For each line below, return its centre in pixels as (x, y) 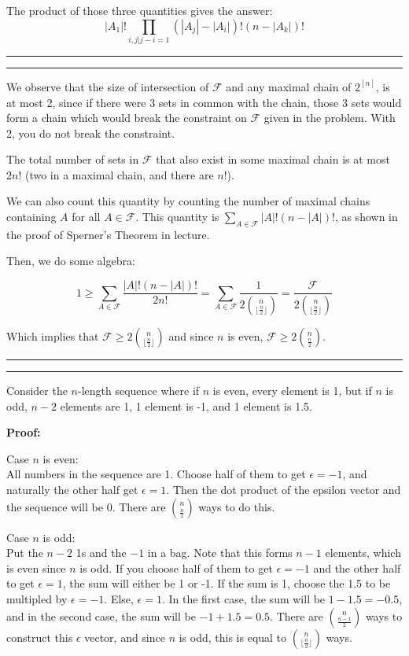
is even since (36, 568)
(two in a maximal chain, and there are (119, 174)
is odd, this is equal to (233, 637)
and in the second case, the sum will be (101, 615)
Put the (25, 553)
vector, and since (125, 637)
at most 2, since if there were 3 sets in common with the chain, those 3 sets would (204, 102)
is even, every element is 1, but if (292, 390)
